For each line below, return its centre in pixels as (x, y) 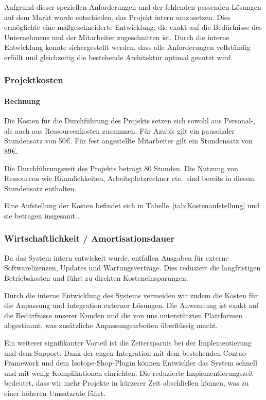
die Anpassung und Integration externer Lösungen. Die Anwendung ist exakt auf (131, 305)
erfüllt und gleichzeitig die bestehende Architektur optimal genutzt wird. (119, 57)
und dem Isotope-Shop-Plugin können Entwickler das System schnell (149, 363)
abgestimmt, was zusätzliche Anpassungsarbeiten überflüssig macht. (111, 325)
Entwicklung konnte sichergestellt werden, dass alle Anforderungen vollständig (127, 47)
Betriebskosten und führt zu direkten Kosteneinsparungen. (96, 277)
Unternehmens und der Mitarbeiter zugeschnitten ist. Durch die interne (117, 37)
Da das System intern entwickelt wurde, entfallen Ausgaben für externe (117, 257)
